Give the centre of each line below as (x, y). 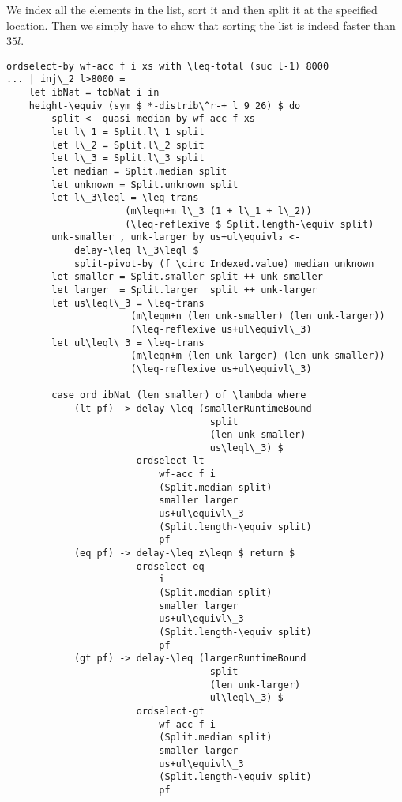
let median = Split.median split (139, 172)
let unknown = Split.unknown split (145, 184)
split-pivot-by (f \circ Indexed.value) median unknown (224, 264)
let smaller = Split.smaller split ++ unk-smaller (187, 277)
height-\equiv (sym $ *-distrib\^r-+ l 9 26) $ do (165, 105)
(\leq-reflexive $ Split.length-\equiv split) (250, 224)
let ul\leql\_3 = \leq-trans (128, 343)
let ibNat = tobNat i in (94, 93)
